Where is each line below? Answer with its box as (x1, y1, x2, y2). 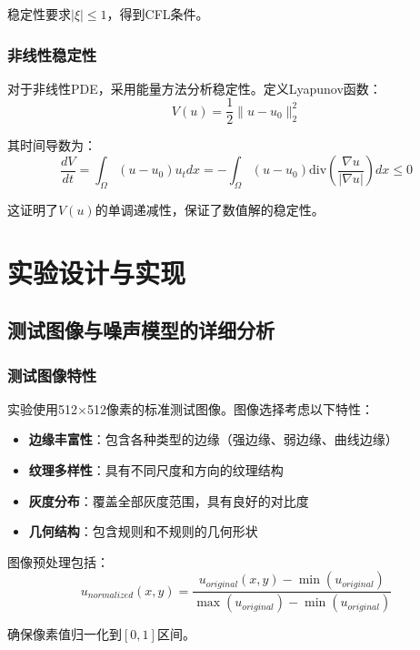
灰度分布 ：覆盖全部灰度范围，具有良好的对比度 (28, 491, 309, 510)
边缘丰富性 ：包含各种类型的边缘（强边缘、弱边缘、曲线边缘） (28, 430, 398, 449)
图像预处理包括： (7, 552, 109, 571)
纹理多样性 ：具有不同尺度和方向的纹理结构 (28, 461, 284, 480)
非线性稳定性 (7, 43, 97, 66)
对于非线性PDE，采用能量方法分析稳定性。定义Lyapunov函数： (7, 78, 382, 97)
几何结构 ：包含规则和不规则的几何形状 (28, 522, 258, 541)
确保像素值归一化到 (7, 625, 122, 644)
